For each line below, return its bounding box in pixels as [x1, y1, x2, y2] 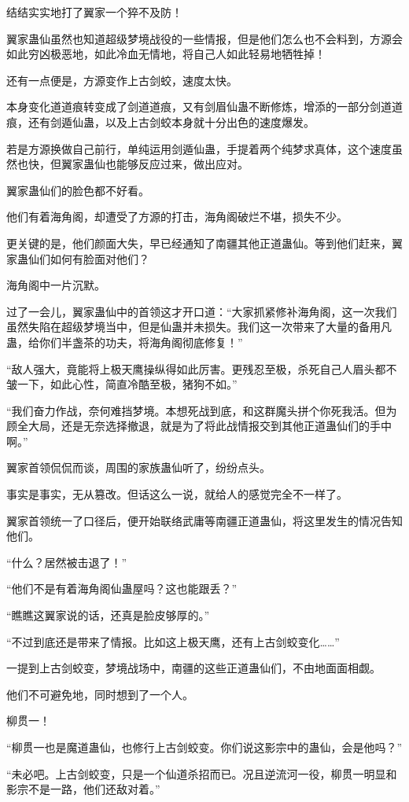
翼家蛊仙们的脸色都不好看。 [6, 182, 149, 198]
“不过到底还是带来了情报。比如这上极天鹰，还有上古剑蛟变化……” [6, 633, 340, 649]
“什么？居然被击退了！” [6, 554, 127, 570]
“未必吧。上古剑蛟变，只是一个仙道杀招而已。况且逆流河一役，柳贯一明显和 [6, 765, 397, 782]
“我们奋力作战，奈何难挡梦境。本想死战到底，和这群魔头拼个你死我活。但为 [6, 402, 397, 418]
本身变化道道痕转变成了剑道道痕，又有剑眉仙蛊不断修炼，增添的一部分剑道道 [6, 98, 403, 115]
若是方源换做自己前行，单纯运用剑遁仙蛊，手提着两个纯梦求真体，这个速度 [6, 140, 392, 156]
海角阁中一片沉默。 [6, 277, 105, 293]
